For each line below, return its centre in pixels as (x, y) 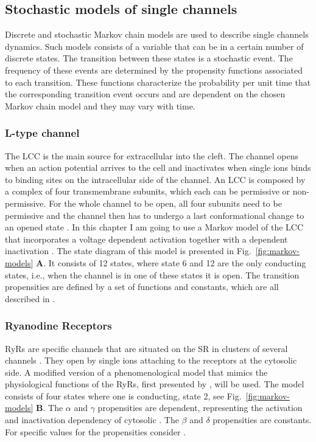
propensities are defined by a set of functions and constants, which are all (142, 287)
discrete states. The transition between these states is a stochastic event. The (149, 58)
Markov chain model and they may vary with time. (100, 105)
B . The (50, 408)
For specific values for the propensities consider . (96, 431)
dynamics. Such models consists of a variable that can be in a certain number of (154, 46)
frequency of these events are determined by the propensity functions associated (154, 70)
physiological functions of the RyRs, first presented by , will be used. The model (155, 384)
